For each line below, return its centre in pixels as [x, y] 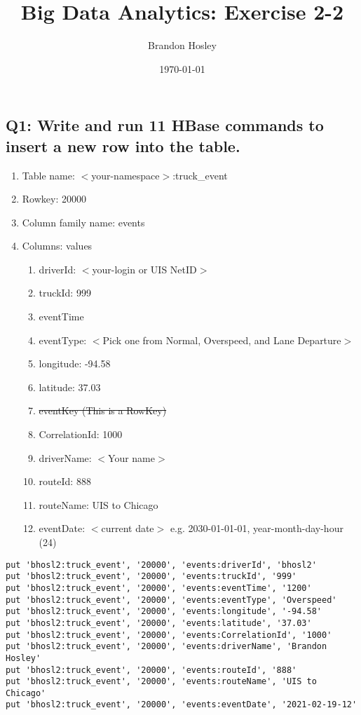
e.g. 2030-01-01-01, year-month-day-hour [257, 528]
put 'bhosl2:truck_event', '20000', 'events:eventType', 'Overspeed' [171, 600]
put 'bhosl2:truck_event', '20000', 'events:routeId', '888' [151, 670]
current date [128, 528]
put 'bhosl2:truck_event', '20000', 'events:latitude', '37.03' [159, 623]
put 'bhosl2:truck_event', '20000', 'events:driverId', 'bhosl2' [161, 565]
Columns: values [57, 246]
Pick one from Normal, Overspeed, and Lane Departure [222, 340]
